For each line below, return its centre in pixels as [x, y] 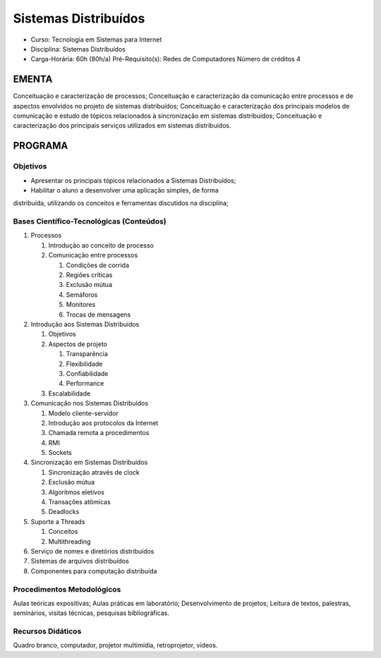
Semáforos [82, 294]
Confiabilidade [87, 373]
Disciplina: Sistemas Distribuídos [78, 49]
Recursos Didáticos [47, 631]
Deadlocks [64, 512]
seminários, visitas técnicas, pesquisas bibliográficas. [91, 613]
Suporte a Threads [58, 521]
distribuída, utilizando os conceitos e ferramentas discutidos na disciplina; [121, 203]
